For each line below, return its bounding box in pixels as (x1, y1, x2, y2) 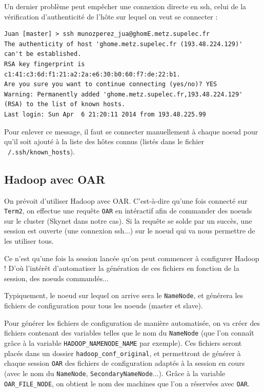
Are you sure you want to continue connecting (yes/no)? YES (4, 81, 217, 88)
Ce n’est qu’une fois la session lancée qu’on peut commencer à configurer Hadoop (4, 252, 259, 263)
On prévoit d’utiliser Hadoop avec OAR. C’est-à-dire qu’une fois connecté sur (4, 195, 248, 206)
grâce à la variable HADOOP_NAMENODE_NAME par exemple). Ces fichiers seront (4, 337, 242, 348)
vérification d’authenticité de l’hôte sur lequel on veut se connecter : (4, 11, 218, 22)
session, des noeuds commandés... (4, 272, 109, 283)
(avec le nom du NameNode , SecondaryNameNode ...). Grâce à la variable (4, 367, 226, 378)
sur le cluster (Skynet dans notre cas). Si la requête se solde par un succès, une (4, 215, 252, 226)
